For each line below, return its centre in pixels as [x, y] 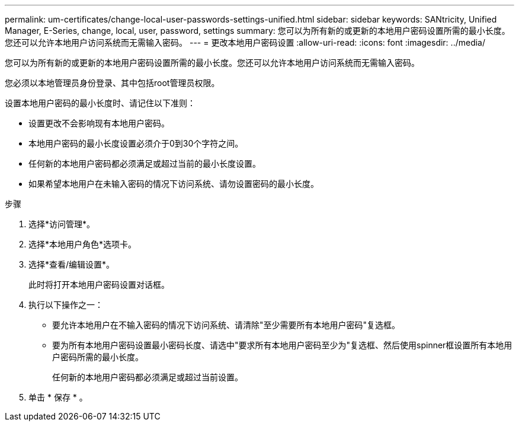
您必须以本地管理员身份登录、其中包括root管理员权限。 [112, 83]
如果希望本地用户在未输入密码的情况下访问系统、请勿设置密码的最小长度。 [174, 184]
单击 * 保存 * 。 [58, 397]
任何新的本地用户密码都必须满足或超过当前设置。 [148, 377]
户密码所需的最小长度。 [98, 357]
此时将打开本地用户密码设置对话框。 [99, 284]
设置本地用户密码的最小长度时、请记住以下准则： [100, 103]
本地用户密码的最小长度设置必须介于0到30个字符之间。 [136, 143]
